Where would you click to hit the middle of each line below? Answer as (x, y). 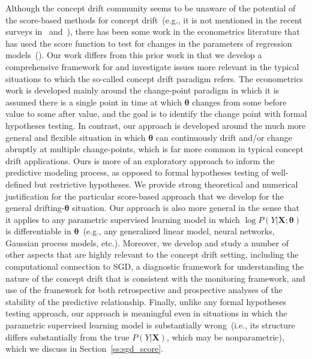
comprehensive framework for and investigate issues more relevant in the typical (152, 66)
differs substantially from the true (67, 337)
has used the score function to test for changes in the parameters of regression (149, 43)
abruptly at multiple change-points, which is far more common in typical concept (154, 149)
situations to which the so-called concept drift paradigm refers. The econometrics (154, 78)
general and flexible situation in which (76, 137)
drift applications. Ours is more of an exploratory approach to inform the (140, 160)
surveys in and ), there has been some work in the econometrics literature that (153, 31)
